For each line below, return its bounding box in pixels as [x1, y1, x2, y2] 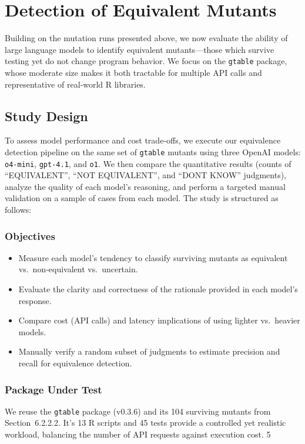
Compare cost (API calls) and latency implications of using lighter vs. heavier [18, 314, 300, 326]
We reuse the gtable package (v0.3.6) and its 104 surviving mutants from [5, 405, 271, 417]
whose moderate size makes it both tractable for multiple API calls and [5, 66, 262, 78]
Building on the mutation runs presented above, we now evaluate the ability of [5, 32, 288, 44]
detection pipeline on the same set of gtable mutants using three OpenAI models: [5, 145, 301, 158]
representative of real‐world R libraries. [5, 78, 146, 90]
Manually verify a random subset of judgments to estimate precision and [18, 345, 280, 358]
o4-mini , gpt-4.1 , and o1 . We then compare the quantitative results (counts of [5, 157, 291, 169]
